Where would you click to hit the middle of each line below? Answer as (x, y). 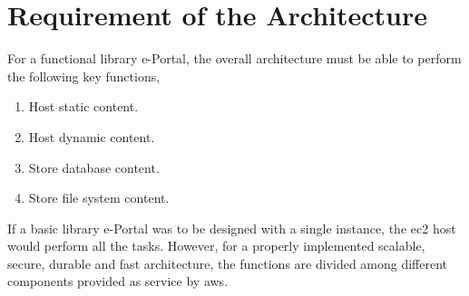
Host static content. (83, 106)
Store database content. (94, 167)
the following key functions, (84, 76)
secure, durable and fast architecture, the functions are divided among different (228, 263)
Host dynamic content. (92, 136)
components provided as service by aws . (118, 281)
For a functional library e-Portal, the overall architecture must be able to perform (234, 58)
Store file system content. (99, 198)
